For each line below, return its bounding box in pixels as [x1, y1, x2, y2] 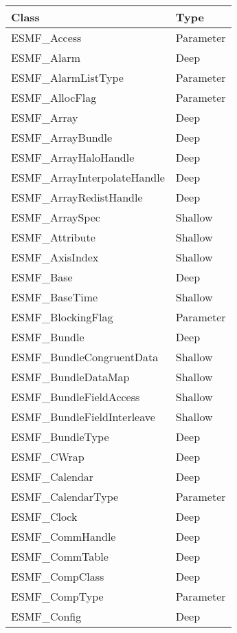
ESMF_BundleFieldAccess [11, 389, 140, 405]
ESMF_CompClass [11, 568, 104, 584]
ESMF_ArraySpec [11, 209, 100, 225]
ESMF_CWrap [11, 449, 84, 464]
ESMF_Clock [11, 508, 78, 524]
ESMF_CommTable [11, 548, 109, 564]
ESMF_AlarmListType [11, 69, 124, 85]
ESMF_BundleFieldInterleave [11, 409, 155, 425]
